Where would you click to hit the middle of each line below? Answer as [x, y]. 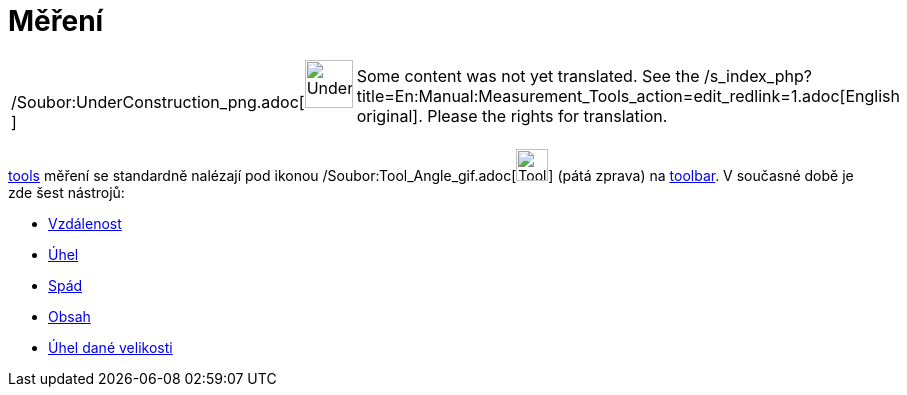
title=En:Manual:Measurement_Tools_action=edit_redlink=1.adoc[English [628, 95]
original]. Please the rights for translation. [512, 115]
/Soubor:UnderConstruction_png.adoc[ [158, 101]
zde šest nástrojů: [66, 192]
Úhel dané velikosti [110, 347]
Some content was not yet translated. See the [528, 75]
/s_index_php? [757, 75]
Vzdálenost [85, 223]
